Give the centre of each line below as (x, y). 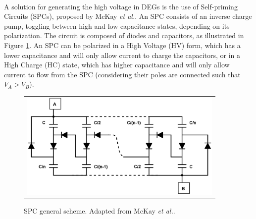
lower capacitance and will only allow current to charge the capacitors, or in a (122, 55)
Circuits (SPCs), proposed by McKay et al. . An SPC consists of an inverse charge (128, 16)
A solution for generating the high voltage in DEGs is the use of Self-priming (121, 6)
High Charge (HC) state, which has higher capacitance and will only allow (117, 65)
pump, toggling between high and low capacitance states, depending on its (117, 26)
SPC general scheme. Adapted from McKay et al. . (100, 211)
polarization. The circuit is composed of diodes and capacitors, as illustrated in (124, 35)
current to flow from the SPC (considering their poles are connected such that (122, 74)
